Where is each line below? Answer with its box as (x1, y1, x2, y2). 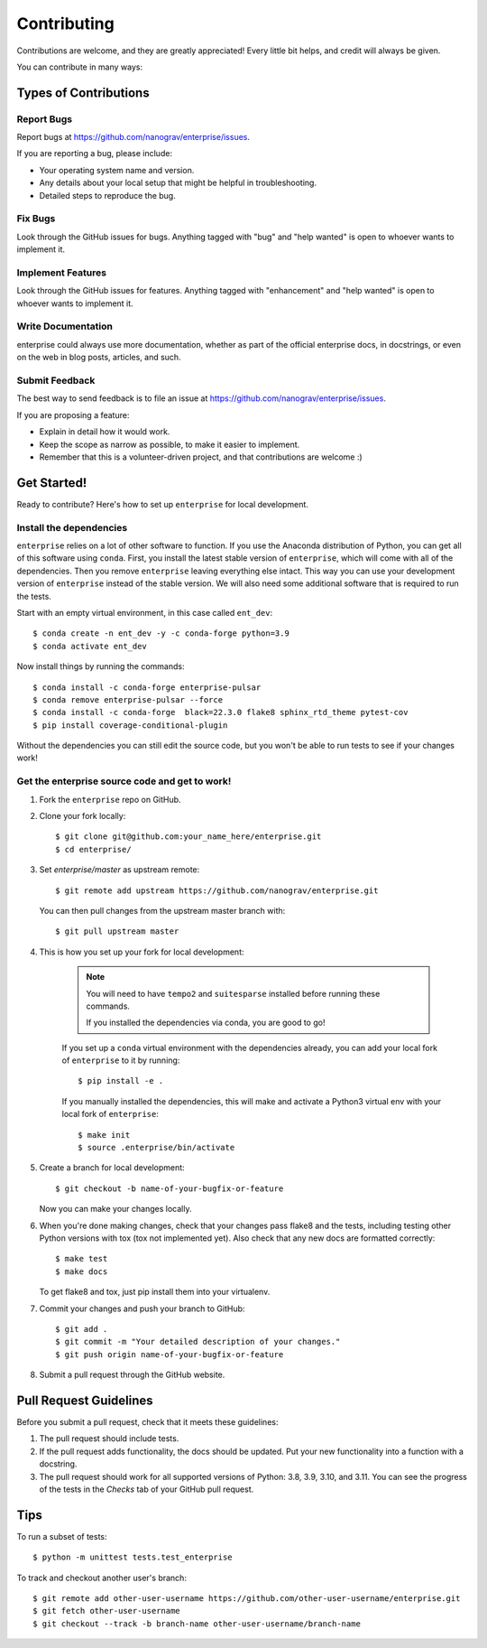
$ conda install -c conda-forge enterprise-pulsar (32, 682, 262, 693)
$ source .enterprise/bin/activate (78, 1142, 235, 1153)
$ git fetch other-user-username (32, 1606, 180, 1616)
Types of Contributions (16, 85, 150, 100)
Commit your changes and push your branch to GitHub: (39, 1303, 245, 1314)
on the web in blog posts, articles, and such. (16, 352, 181, 363)
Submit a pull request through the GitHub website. (39, 1369, 225, 1381)
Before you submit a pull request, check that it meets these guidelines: (16, 1417, 279, 1428)
